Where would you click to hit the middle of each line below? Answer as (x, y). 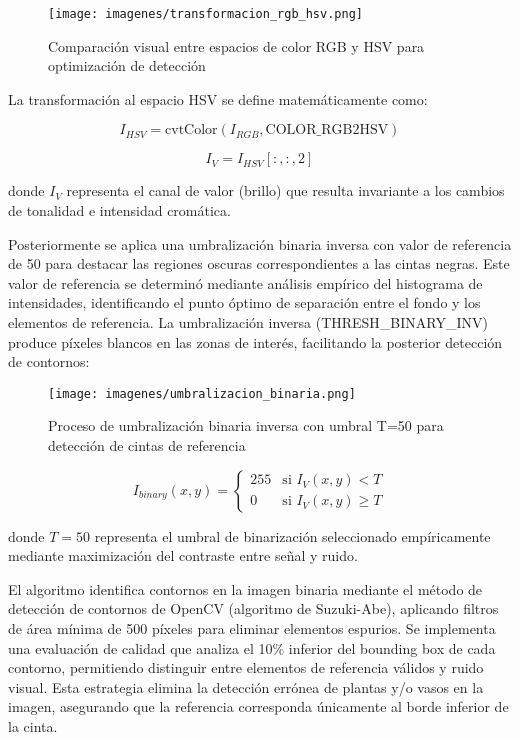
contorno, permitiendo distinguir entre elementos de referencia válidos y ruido (246, 667)
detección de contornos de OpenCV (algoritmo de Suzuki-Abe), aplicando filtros (253, 608)
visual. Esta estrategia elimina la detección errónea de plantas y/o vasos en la (246, 686)
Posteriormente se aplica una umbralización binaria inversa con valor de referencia (260, 243)
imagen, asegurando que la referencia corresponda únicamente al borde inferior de (258, 706)
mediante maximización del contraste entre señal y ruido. (183, 555)
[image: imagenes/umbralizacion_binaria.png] (202, 393)
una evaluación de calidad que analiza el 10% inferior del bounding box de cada (252, 647)
